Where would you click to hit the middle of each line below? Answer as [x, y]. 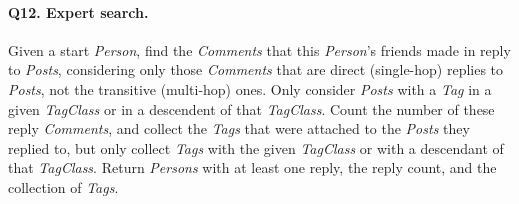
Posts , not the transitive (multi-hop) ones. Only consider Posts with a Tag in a [250, 88]
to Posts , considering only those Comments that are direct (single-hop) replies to [256, 69]
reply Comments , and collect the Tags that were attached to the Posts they [239, 128]
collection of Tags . [63, 186]
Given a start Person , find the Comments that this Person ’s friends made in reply [259, 49]
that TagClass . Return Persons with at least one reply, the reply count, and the [252, 167]
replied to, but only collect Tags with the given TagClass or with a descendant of [256, 147]
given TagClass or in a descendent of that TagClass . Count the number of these [251, 108]
